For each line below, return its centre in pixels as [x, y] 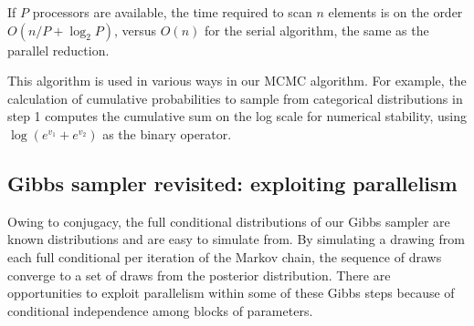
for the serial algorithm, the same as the [317, 30]
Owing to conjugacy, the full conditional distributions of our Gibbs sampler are [229, 221]
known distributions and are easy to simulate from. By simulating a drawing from [236, 239]
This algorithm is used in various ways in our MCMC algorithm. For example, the [237, 81]
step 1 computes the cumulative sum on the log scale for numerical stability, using [237, 116]
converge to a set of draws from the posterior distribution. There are [199, 275]
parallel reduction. [58, 50]
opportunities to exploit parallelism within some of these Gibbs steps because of [231, 293]
